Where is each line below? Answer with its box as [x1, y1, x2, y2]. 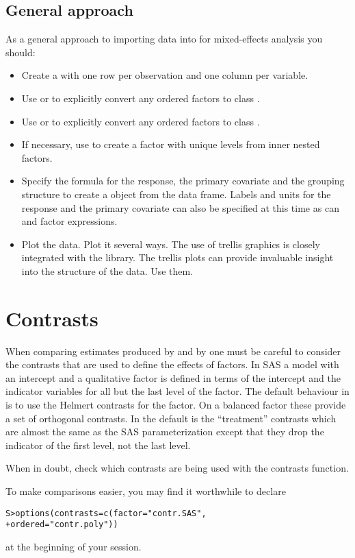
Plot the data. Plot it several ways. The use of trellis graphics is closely [21, 236, 320, 251]
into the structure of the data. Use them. [21, 263, 194, 278]
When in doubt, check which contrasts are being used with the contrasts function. [5, 461, 349, 475]
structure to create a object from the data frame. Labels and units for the [21, 186, 331, 201]
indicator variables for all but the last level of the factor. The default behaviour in [5, 384, 350, 398]
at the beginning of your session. [5, 539, 142, 553]
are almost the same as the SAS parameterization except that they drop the [5, 424, 324, 439]
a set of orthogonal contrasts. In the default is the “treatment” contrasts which [5, 411, 337, 425]
